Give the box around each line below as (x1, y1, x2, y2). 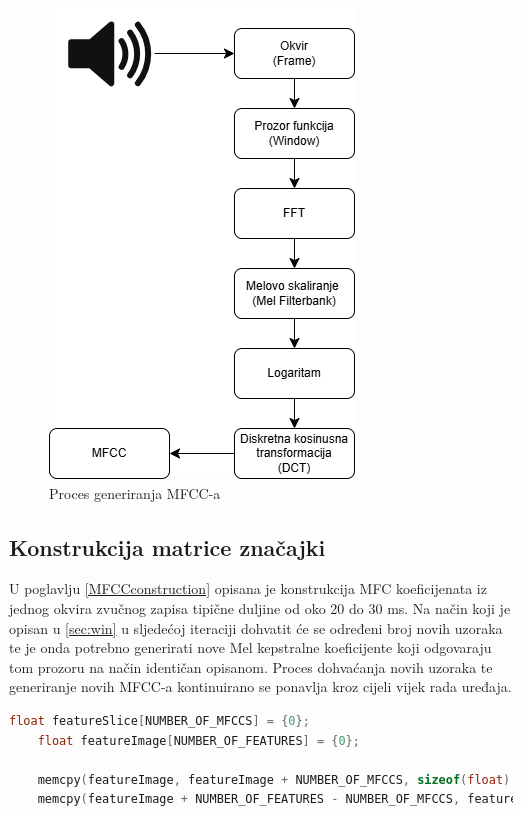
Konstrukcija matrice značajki (9, 531, 326, 562)
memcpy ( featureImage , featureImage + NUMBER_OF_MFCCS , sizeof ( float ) (37, 772, 511, 787)
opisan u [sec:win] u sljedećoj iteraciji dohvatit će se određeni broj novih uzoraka (9, 617, 503, 638)
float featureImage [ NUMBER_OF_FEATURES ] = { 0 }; (37, 733, 360, 748)
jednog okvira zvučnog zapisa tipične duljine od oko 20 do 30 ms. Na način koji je (9, 597, 511, 618)
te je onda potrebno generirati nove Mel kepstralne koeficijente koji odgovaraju (9, 637, 492, 658)
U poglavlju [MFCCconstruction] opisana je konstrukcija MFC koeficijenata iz (9, 578, 487, 599)
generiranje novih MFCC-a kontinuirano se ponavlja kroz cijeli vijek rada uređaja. (9, 676, 512, 697)
